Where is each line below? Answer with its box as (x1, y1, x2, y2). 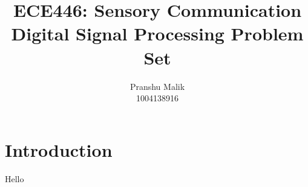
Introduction (5, 137, 113, 162)
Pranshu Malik (129, 80, 185, 92)
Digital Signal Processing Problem (11, 21, 304, 46)
